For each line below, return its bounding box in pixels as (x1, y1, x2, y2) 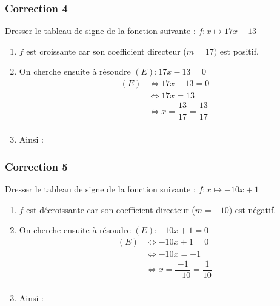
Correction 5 (5, 158, 68, 174)
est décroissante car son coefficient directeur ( (26, 203, 195, 216)
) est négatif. (228, 203, 276, 216)
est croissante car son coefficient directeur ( (26, 44, 187, 57)
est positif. (219, 44, 259, 57)
